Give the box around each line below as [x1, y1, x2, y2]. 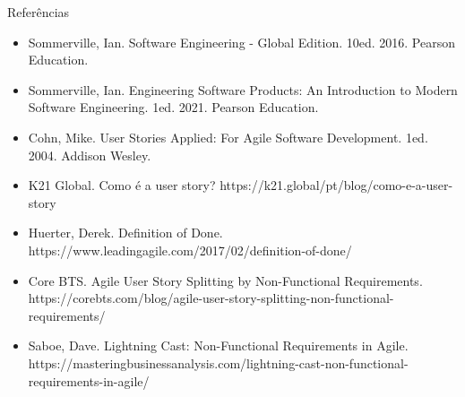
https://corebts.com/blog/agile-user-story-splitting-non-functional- [28, 289, 394, 307]
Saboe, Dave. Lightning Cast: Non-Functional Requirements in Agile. [28, 336, 409, 355]
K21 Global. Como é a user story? [28, 176, 216, 194]
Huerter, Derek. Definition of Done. [28, 223, 223, 242]
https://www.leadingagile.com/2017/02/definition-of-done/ [28, 240, 352, 259]
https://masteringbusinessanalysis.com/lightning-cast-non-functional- [28, 353, 409, 372]
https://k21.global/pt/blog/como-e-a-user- [220, 176, 453, 194]
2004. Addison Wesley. [28, 145, 151, 164]
